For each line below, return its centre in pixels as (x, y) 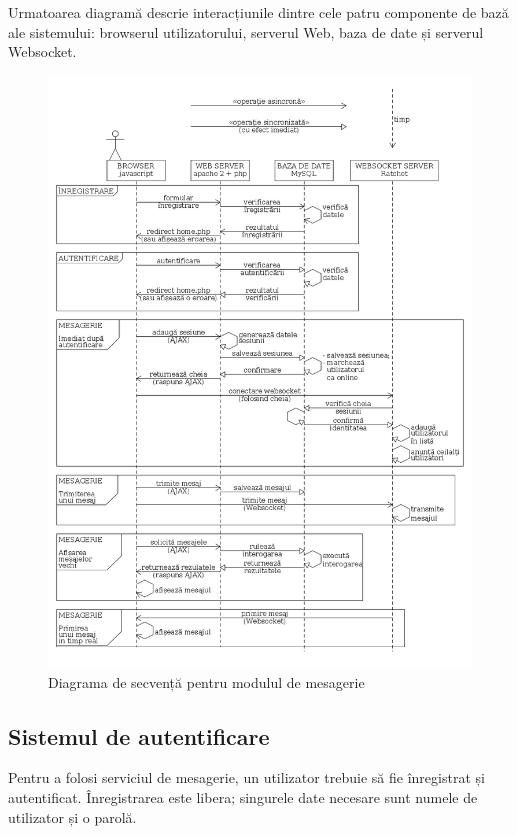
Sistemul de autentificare (139, 735)
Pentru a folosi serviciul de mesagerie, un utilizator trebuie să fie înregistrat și (246, 777)
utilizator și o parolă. (72, 816)
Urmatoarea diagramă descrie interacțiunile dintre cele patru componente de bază (258, 12)
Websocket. (42, 51)
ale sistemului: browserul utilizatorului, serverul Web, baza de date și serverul (246, 31)
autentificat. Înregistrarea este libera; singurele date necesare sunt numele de (243, 797)
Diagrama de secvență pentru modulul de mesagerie (206, 681)
